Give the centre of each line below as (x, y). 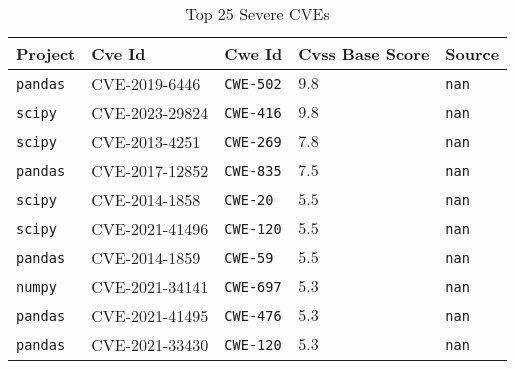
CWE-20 (249, 199)
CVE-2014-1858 (146, 199)
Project (46, 53)
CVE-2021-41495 (150, 315)
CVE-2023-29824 (150, 112)
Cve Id (118, 53)
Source (472, 53)
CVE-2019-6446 (146, 83)
